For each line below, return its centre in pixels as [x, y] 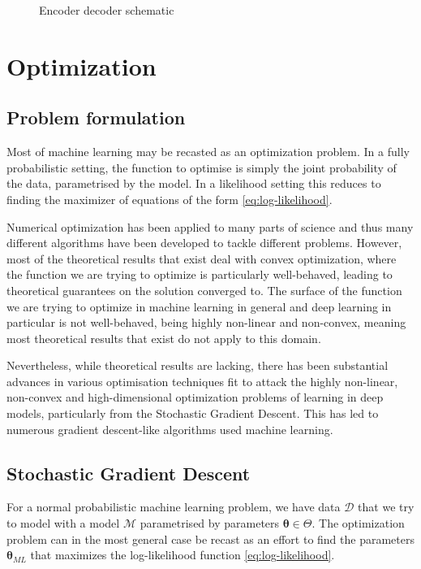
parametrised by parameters [210, 523]
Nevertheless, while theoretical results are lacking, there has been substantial [198, 365]
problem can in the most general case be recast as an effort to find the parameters [210, 539]
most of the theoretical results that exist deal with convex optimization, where [202, 258]
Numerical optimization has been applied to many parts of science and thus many [210, 226]
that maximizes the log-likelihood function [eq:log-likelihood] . [183, 555]
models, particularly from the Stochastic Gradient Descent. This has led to [193, 413]
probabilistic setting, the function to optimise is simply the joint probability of [202, 167]
